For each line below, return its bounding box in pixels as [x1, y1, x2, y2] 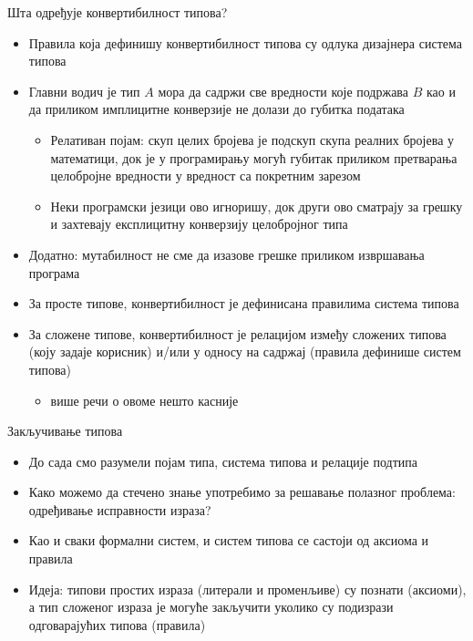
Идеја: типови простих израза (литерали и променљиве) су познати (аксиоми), [28, 579, 467, 598]
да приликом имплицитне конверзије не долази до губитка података [28, 99, 405, 119]
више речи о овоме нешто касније [50, 390, 239, 409]
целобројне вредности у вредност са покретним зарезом [50, 166, 361, 185]
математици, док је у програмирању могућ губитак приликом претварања [50, 148, 458, 167]
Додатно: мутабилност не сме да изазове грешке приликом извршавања [28, 244, 425, 264]
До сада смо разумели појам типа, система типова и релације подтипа [28, 451, 417, 470]
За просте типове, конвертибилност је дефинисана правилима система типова [28, 294, 459, 313]
